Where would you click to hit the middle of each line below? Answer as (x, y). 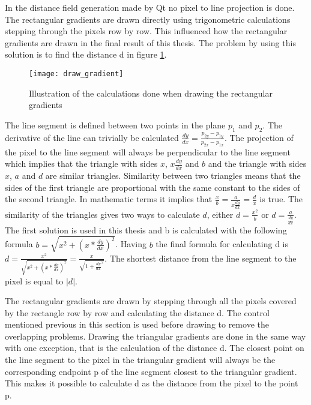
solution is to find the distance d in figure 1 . (86, 54)
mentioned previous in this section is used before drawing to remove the (137, 324)
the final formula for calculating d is (222, 244)
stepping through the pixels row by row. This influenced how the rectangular (146, 31)
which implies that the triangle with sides (81, 163)
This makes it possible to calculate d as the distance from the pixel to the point (152, 383)
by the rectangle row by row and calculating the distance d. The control (137, 312)
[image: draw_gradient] (76, 73)
